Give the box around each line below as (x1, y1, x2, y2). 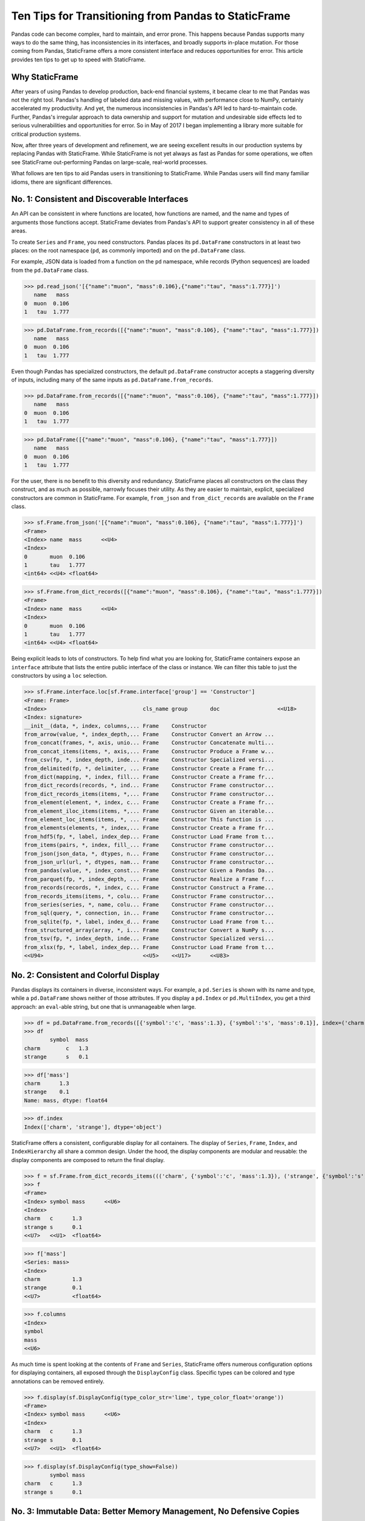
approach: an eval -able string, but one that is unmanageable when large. (11, 1003, 196, 1010)
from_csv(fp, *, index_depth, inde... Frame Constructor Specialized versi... (24, 756, 275, 764)
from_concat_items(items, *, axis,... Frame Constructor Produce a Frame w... (24, 748, 275, 754)
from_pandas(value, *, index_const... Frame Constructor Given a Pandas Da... (24, 867, 275, 874)
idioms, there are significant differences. (11, 178, 113, 186)
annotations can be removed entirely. (11, 1377, 105, 1385)
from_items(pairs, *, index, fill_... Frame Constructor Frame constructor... (24, 841, 275, 849)
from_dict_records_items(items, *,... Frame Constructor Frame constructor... (24, 790, 275, 797)
